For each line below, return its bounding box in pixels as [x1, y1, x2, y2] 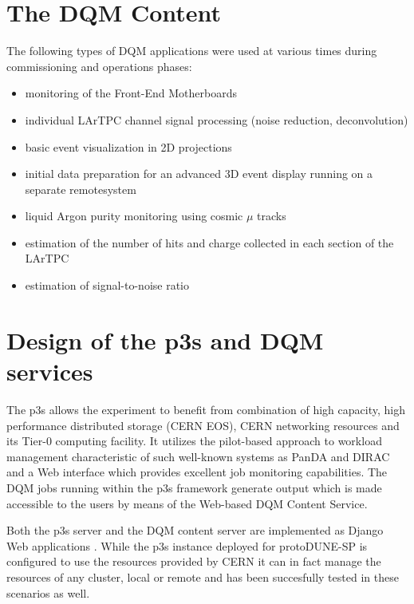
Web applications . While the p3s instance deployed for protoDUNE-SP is [6, 537, 368, 554]
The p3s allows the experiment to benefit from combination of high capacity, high [6, 401, 405, 417]
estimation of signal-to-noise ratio [25, 277, 190, 294]
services [6, 355, 93, 388]
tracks [257, 207, 286, 224]
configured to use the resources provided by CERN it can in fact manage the [6, 553, 381, 570]
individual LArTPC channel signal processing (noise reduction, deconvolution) [25, 111, 408, 128]
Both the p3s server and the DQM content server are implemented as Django [6, 522, 384, 539]
